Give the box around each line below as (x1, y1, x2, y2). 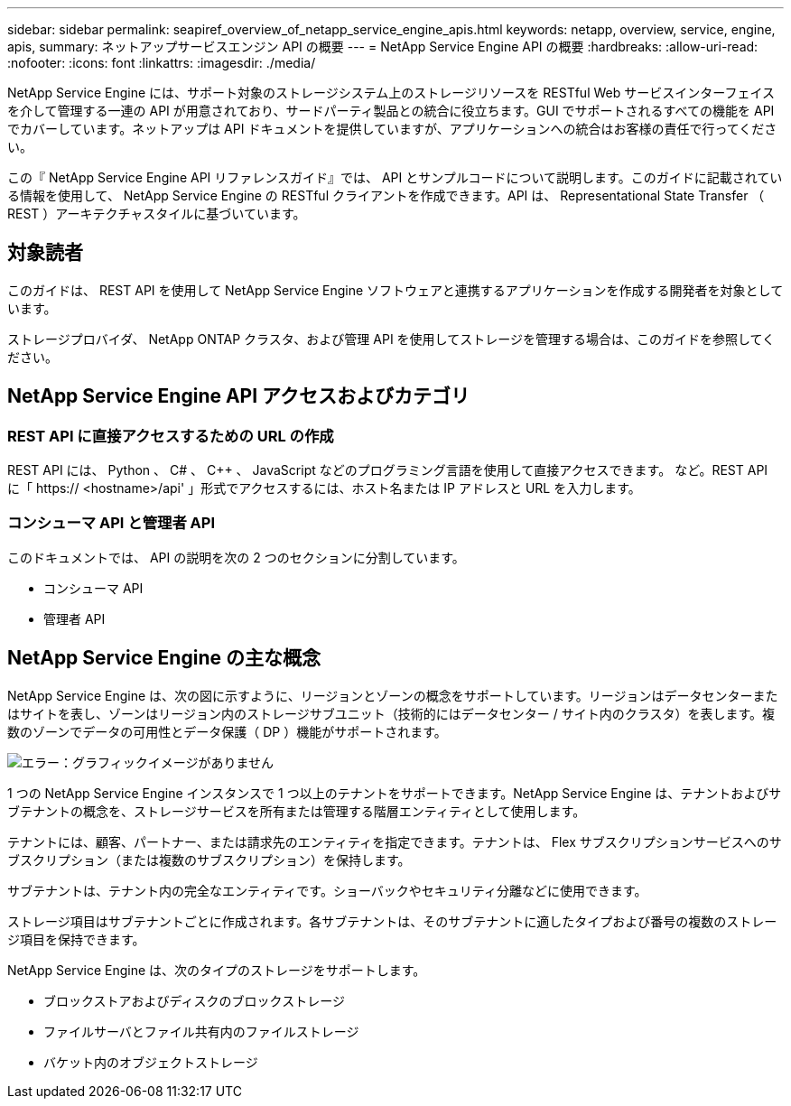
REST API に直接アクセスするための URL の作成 (7, 426, 334, 445)
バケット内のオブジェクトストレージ (43, 1054, 258, 1070)
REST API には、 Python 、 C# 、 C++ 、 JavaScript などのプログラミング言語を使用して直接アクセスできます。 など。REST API (7, 462, 768, 479)
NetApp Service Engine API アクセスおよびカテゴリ (7, 385, 470, 408)
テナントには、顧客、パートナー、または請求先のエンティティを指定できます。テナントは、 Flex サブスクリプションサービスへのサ (7, 833, 782, 850)
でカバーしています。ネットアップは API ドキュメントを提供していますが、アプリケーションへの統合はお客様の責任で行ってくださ (7, 121, 777, 136)
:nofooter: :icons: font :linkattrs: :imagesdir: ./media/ (7, 55, 316, 70)
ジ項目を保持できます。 (7, 931, 145, 947)
